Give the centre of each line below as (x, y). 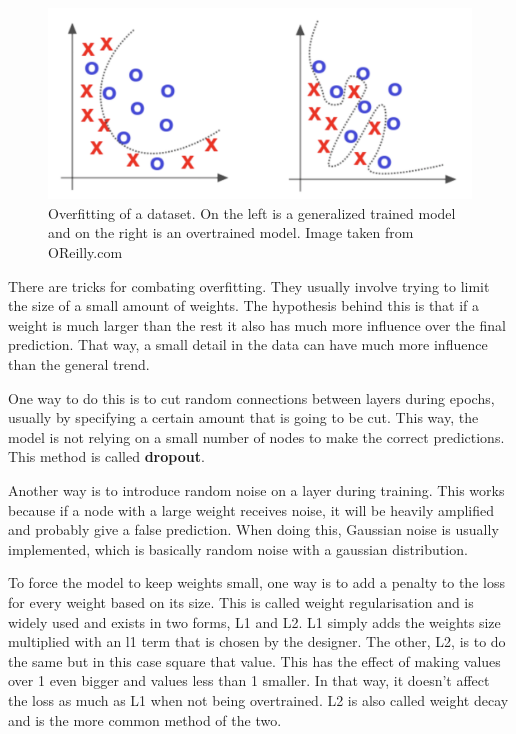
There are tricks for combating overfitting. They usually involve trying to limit (249, 285)
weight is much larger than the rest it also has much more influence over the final (257, 324)
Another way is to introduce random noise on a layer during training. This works (256, 490)
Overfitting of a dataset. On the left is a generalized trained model (252, 212)
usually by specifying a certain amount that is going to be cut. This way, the (243, 417)
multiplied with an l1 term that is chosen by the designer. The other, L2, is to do (257, 641)
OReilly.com (85, 252)
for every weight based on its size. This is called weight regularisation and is (241, 601)
